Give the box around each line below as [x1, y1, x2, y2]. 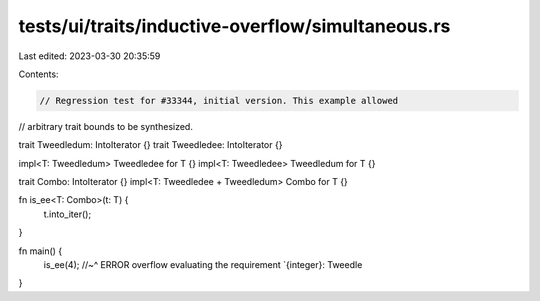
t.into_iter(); [43, 208, 92, 220]
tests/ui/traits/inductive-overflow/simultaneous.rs [18, 15, 451, 37]
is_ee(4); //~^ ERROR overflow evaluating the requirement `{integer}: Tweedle [43, 259, 363, 271]
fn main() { [18, 245, 63, 257]
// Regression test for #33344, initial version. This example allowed [39, 95, 399, 106]
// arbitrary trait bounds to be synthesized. [18, 120, 194, 132]
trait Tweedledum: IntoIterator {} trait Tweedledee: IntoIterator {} [18, 139, 283, 151]
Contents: [18, 68, 59, 80]
